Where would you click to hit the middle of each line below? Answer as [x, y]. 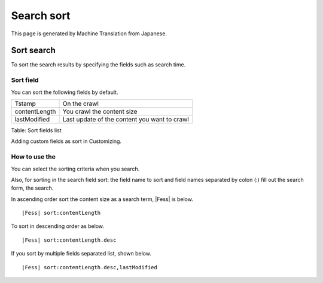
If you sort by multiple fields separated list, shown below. [81, 254]
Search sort [41, 16]
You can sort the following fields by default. [65, 92]
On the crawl [80, 104]
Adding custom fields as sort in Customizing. [66, 141]
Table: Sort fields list [36, 130]
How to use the [33, 157]
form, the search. [32, 188]
